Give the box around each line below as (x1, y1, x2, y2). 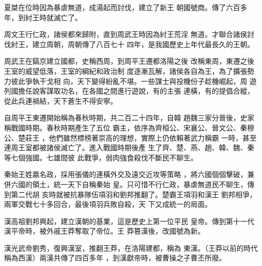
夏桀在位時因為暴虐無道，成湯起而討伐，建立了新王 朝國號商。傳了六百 (4, 2, 240, 12)
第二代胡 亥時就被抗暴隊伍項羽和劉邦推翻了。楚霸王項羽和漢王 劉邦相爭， (11, 189, 257, 199)
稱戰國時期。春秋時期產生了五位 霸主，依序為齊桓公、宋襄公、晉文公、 (4, 122, 240, 132)
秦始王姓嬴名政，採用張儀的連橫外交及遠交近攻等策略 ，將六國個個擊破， (4, 169, 247, 180)
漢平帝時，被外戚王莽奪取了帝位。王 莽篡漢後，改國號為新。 (4, 226, 205, 236)
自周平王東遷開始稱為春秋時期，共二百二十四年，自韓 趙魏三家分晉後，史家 (4, 112, 254, 123)
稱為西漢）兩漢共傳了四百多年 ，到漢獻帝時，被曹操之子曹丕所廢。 (4, 252, 226, 263)
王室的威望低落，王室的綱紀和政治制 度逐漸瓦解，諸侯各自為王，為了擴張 (4, 65, 247, 76)
